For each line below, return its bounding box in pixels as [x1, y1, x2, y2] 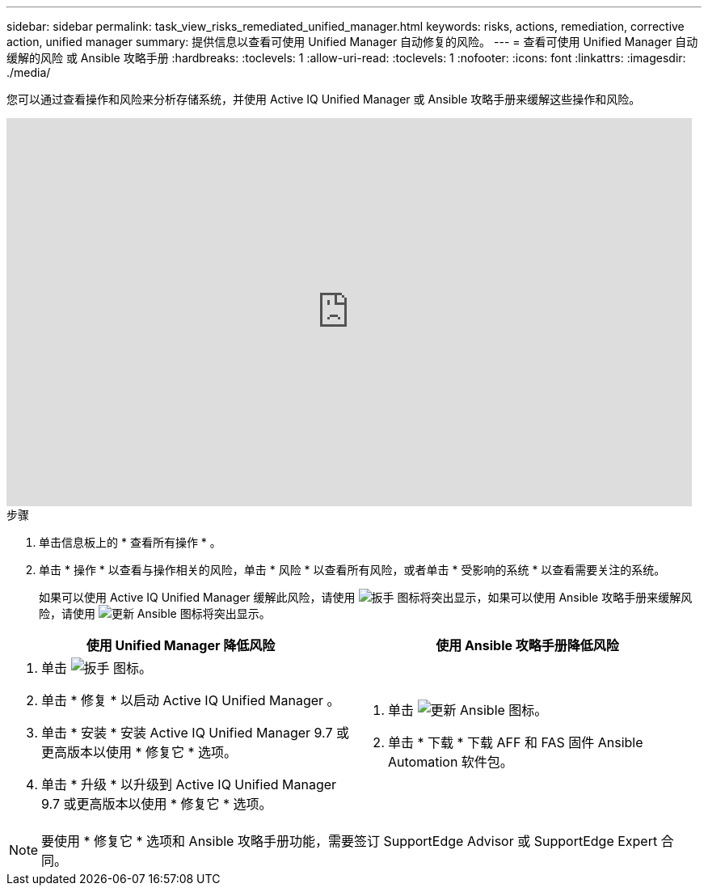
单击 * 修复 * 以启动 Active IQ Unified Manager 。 [41, 692, 340, 708]
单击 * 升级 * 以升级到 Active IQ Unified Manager [41, 776, 337, 793]
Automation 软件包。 [388, 754, 513, 770]
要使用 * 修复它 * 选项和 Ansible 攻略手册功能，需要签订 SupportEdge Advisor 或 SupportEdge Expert [41, 833, 658, 849]
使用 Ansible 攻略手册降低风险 [436, 637, 619, 653]
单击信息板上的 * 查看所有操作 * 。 [39, 535, 221, 549]
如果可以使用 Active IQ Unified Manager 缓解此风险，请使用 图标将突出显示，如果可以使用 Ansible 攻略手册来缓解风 [39, 590, 693, 604]
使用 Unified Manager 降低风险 [86, 637, 276, 653]
